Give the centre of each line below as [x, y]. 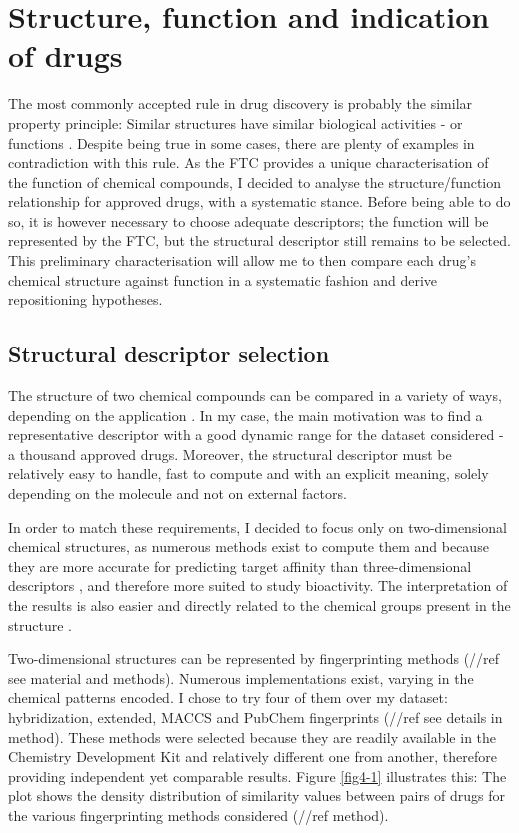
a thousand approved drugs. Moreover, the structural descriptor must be [230, 453]
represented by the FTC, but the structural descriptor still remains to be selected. [259, 240]
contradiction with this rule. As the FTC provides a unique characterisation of [248, 162]
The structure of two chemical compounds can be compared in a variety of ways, [255, 395]
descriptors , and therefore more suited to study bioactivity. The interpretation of [258, 585]
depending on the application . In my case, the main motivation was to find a [245, 414]
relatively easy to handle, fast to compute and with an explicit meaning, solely [248, 473]
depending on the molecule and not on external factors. [177, 493]
